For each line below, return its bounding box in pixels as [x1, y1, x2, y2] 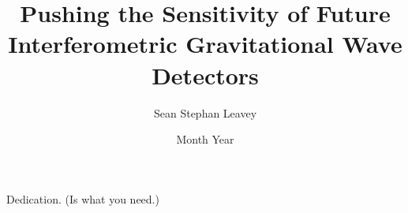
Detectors [152, 58, 259, 91]
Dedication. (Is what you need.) [6, 190, 159, 207]
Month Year [176, 131, 234, 148]
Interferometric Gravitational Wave [8, 28, 402, 60]
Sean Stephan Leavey [153, 104, 257, 121]
